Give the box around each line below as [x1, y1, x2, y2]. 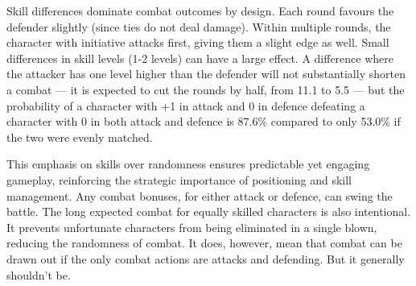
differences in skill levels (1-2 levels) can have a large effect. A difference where [6, 49, 394, 66]
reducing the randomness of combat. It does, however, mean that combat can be [6, 234, 402, 251]
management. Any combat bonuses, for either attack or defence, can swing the [6, 187, 393, 204]
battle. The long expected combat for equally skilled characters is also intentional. [6, 203, 411, 220]
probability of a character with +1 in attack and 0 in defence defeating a [6, 97, 365, 114]
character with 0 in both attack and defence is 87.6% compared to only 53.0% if [6, 113, 401, 130]
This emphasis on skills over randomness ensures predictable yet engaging [6, 155, 370, 172]
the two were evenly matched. [6, 128, 153, 145]
